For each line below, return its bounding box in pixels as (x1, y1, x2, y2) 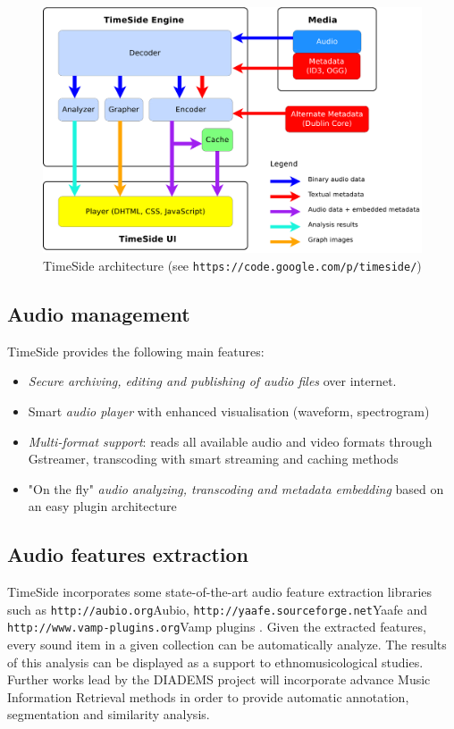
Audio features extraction (7, 540, 249, 568)
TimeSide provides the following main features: (7, 341, 265, 360)
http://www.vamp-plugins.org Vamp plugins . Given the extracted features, (7, 617, 426, 636)
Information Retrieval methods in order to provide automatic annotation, (7, 687, 409, 706)
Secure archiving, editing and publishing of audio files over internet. (28, 372, 397, 390)
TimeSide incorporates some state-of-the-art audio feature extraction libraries (7, 582, 433, 601)
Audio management (7, 299, 190, 327)
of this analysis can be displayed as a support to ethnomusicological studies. (7, 652, 424, 671)
